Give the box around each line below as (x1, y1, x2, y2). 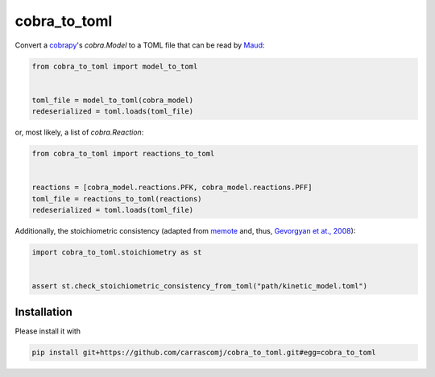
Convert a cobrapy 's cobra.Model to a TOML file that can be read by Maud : (14, 40, 265, 50)
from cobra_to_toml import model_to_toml (31, 61, 198, 71)
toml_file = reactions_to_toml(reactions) (31, 194, 202, 203)
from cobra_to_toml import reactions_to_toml (31, 149, 215, 159)
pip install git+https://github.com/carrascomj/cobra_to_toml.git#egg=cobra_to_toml (31, 347, 376, 357)
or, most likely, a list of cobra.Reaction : (14, 127, 144, 137)
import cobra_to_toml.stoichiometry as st (31, 247, 202, 257)
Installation (14, 304, 72, 318)
